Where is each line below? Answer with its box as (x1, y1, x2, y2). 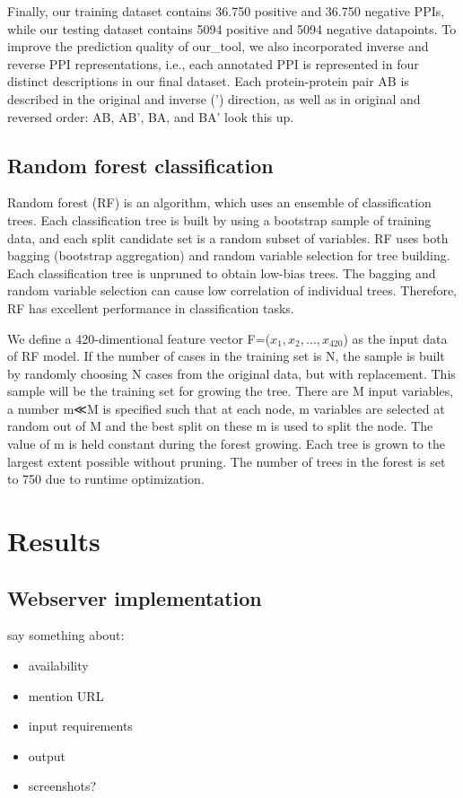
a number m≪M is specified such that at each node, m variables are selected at (7, 399, 445, 417)
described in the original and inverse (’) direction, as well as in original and (7, 89, 421, 108)
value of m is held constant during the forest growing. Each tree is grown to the (7, 434, 445, 453)
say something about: (7, 626, 125, 645)
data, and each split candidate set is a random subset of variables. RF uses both (7, 228, 449, 247)
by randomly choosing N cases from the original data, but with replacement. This (7, 364, 456, 382)
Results (7, 522, 100, 559)
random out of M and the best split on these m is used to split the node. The (7, 417, 433, 435)
